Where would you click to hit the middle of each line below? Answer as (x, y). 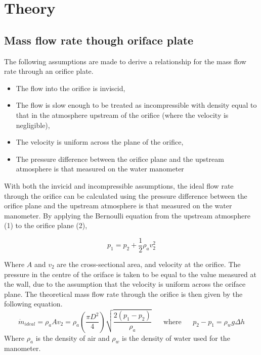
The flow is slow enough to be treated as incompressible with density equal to (136, 105)
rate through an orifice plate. (49, 71)
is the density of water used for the (176, 338)
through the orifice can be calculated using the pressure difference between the (126, 195)
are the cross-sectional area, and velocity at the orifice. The (149, 264)
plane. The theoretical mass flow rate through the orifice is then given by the (123, 294)
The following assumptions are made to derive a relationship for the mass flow (125, 61)
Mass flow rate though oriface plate (99, 40)
